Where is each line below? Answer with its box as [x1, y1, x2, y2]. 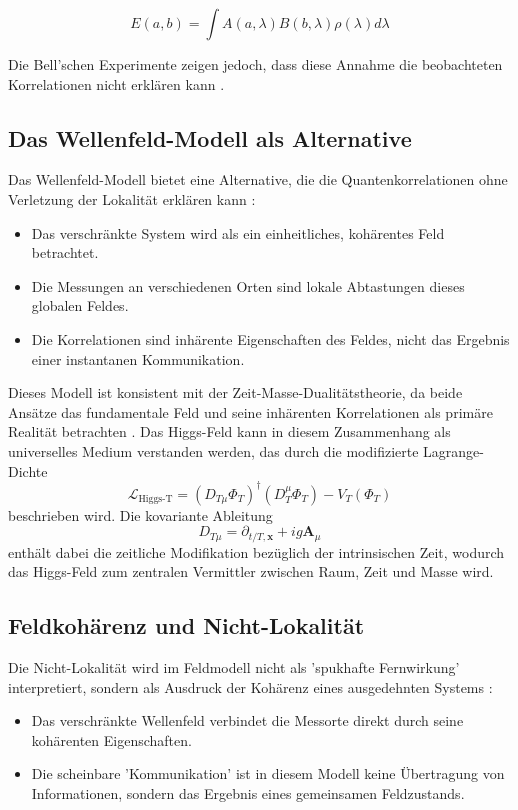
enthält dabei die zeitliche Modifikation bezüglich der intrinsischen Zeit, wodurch [8, 541, 505, 562]
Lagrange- [423, 440, 484, 461]
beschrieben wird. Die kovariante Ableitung [8, 504, 273, 525]
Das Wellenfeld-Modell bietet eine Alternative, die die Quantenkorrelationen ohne [8, 169, 508, 190]
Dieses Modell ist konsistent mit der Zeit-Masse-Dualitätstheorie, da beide [8, 382, 463, 403]
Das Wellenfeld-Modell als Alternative [8, 122, 412, 153]
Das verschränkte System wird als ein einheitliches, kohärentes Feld [31, 222, 445, 243]
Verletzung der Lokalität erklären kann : [8, 188, 256, 209]
